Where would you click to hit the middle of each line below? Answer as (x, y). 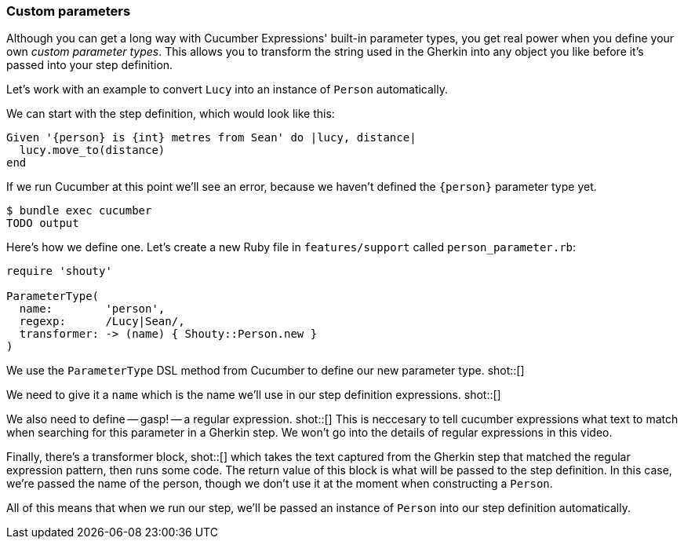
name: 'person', (92, 309)
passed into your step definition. (90, 65)
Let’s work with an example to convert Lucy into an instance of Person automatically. (227, 90)
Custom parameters (69, 11)
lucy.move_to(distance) (92, 150)
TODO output (43, 223)
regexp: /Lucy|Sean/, (102, 322)
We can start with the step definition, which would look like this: (171, 114)
